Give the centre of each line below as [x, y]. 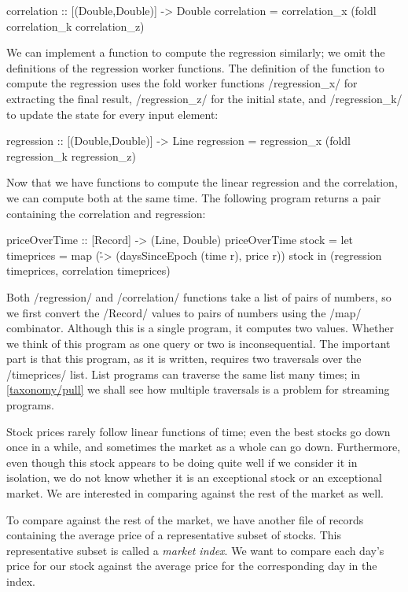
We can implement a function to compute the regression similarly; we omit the [196, 52]
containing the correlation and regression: [106, 213]
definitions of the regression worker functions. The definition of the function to [195, 67]
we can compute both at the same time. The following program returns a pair [194, 197]
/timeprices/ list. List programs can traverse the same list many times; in [184, 374]
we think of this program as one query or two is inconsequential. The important [198, 343]
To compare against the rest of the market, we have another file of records [185, 519]
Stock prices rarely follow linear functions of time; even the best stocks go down [198, 431]
